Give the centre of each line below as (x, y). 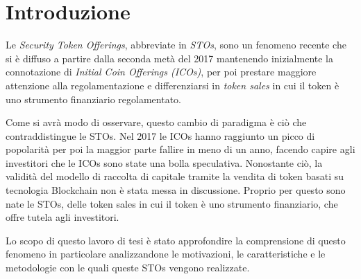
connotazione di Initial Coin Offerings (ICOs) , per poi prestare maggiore (161, 72)
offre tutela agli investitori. (62, 217)
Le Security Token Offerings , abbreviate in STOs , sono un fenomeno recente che (176, 45)
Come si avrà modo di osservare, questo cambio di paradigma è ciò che (156, 122)
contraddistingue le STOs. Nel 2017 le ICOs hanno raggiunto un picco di (160, 135)
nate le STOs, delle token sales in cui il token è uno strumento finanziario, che (172, 203)
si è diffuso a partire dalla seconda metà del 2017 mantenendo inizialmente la (169, 58)
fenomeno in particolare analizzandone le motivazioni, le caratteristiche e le (166, 254)
